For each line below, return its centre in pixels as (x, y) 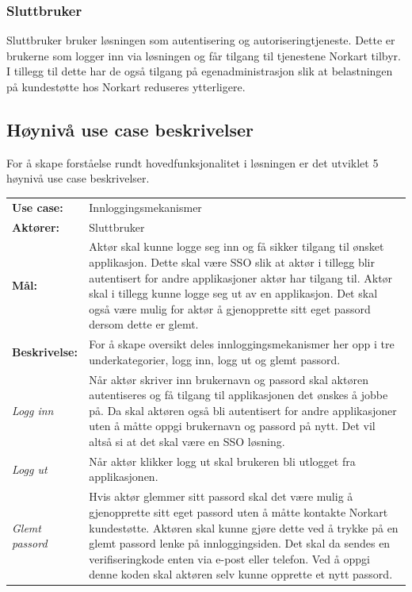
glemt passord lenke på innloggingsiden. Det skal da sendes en (240, 543)
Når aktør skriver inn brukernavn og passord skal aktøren (229, 379)
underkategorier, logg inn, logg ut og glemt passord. (215, 359)
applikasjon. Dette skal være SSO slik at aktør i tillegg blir (232, 262)
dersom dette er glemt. (144, 324)
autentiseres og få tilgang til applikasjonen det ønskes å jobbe (238, 395)
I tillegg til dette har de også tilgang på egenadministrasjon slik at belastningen (200, 71)
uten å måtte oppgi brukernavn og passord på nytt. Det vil (232, 426)
